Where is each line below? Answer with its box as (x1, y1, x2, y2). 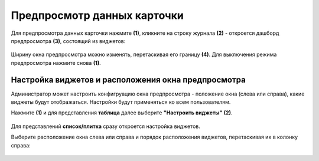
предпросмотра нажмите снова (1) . (11, 59, 102, 66)
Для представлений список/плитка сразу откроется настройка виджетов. (11, 123, 200, 130)
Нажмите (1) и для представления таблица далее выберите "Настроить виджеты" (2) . (11, 109, 233, 116)
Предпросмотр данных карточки (11, 9, 184, 22)
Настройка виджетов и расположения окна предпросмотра (11, 74, 246, 85)
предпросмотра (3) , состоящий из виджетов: (11, 37, 126, 44)
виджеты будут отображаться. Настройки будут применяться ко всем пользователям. (11, 98, 231, 106)
